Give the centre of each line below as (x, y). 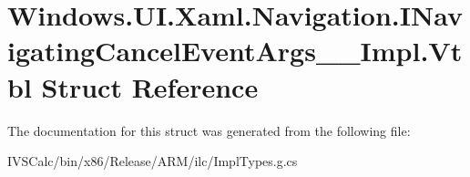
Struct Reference (150, 86)
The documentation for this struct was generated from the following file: (209, 130)
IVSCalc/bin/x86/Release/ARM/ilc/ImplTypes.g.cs (153, 161)
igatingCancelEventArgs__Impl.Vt (235, 51)
